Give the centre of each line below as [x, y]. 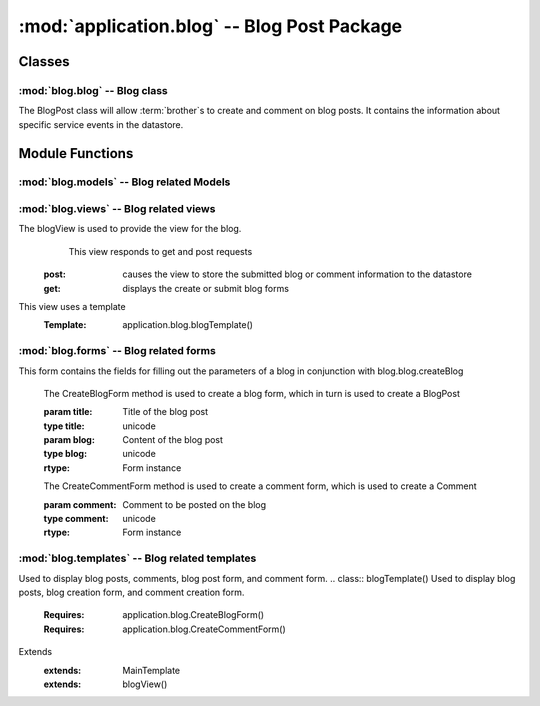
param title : [68, 412]
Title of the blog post [165, 412]
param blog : [69, 440]
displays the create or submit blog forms [206, 288]
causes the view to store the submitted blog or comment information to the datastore [297, 274]
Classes [44, 61]
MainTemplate [151, 670]
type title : [64, 426]
